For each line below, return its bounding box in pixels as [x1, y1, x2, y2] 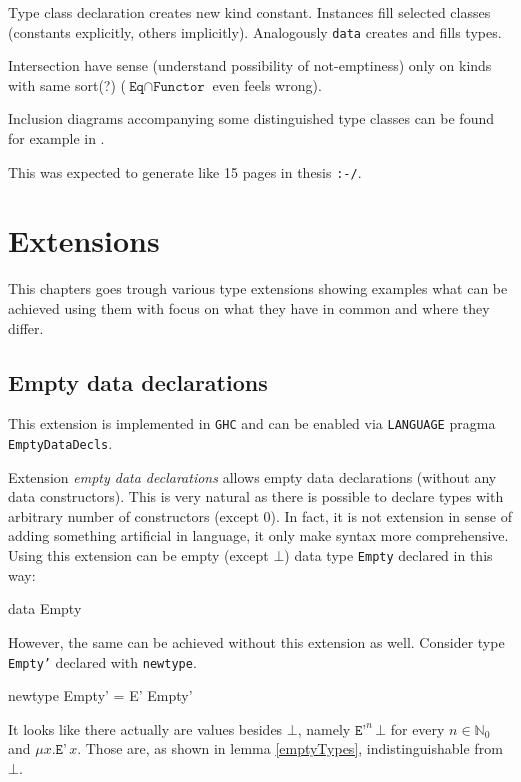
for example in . [8, 128, 105, 149]
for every [390, 718, 445, 739]
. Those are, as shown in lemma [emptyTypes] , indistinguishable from [77, 738, 503, 759]
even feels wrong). [212, 74, 322, 95]
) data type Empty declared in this [284, 545, 493, 566]
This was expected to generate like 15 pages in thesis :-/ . [8, 161, 362, 182]
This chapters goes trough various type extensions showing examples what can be [8, 278, 508, 299]
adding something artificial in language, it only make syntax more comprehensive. [8, 525, 509, 546]
